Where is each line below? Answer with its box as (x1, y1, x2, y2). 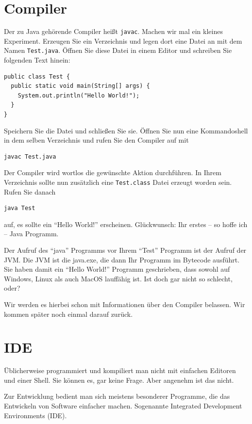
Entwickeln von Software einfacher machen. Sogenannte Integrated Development (4, 401, 242, 411)
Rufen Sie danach (4, 186, 56, 196)
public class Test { (4, 73, 70, 80)
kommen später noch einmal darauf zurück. (4, 309, 133, 319)
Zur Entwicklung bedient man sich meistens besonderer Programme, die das (4, 391, 230, 401)
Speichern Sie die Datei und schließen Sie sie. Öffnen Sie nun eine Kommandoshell (4, 125, 248, 135)
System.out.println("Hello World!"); (17, 92, 140, 99)
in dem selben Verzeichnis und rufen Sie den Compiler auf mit (4, 135, 189, 145)
